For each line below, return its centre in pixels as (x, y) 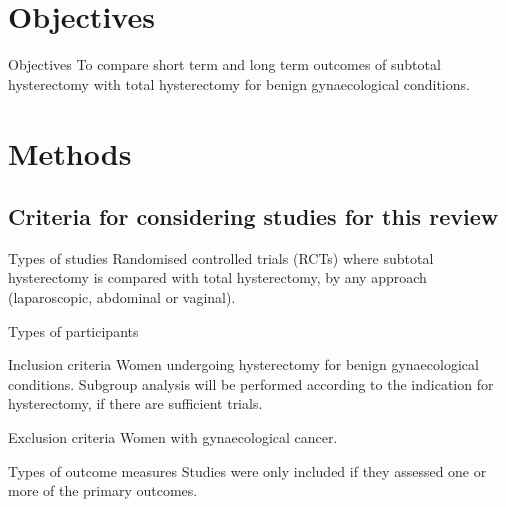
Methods (70, 152)
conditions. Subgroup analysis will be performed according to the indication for (251, 383)
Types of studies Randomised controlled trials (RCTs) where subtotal (221, 257)
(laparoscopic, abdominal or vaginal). (122, 297)
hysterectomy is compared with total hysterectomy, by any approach (217, 277)
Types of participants (73, 330)
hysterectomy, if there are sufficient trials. (135, 403)
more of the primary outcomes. (103, 490)
